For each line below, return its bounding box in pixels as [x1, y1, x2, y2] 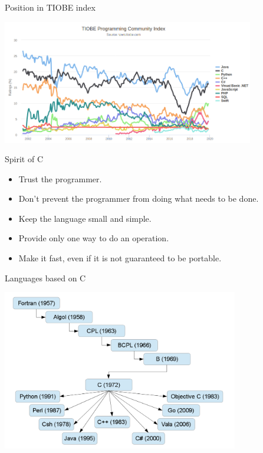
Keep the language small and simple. [18, 212, 152, 224]
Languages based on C [5, 271, 86, 284]
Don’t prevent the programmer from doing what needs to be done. [18, 192, 259, 205]
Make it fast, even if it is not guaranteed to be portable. [18, 252, 222, 264]
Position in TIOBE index [5, 1, 96, 13]
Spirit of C [5, 153, 44, 165]
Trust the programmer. [18, 172, 102, 185]
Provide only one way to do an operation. [18, 232, 169, 244]
